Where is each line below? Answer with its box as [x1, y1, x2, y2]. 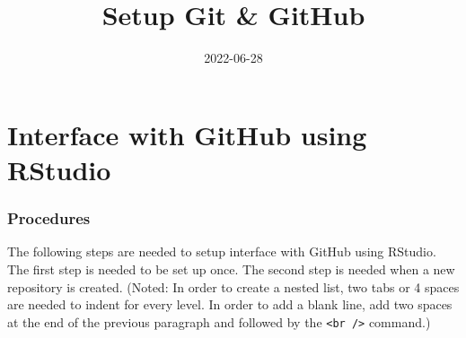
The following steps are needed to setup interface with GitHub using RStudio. [7, 242, 436, 261]
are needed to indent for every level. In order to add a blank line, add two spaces [7, 295, 453, 314]
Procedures [7, 207, 91, 230]
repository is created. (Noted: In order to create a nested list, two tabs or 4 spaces [7, 277, 460, 296]
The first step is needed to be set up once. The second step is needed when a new [7, 259, 455, 278]
